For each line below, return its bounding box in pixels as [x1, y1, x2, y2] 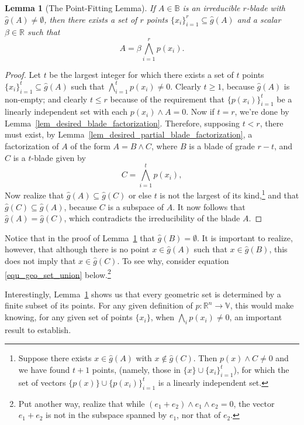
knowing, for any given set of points [5, 311, 133, 323]
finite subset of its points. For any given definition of [5, 299, 193, 311]
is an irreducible [182, 2, 240, 13]
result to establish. [5, 323, 71, 335]
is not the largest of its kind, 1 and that [160, 187, 299, 201]
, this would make [230, 299, 294, 311]
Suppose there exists [18, 352, 92, 364]
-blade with [246, 2, 285, 13]
